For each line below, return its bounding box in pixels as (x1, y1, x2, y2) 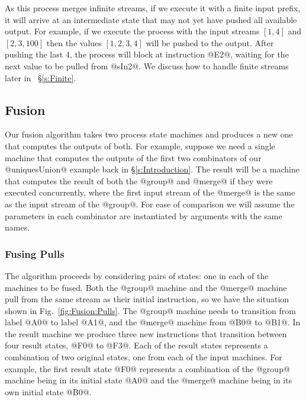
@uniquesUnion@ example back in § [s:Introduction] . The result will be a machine (5, 163, 299, 175)
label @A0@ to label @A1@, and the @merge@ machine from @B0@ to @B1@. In (5, 316, 301, 328)
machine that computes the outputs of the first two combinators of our (5, 151, 262, 164)
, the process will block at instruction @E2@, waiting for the (69, 48, 289, 60)
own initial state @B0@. (5, 385, 92, 398)
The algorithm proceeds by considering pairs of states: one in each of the (5, 269, 269, 281)
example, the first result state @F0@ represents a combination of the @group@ (5, 362, 290, 375)
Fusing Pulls (5, 246, 65, 261)
